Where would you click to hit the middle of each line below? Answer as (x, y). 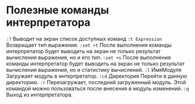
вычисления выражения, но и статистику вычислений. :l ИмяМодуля (94, 70)
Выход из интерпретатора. (40, 95)
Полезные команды (58, 10)
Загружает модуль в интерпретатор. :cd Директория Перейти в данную (97, 76)
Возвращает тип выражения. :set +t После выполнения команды (89, 45)
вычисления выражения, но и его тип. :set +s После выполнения (89, 57)
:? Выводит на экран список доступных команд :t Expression (84, 39)
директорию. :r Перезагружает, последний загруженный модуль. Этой (96, 82)
